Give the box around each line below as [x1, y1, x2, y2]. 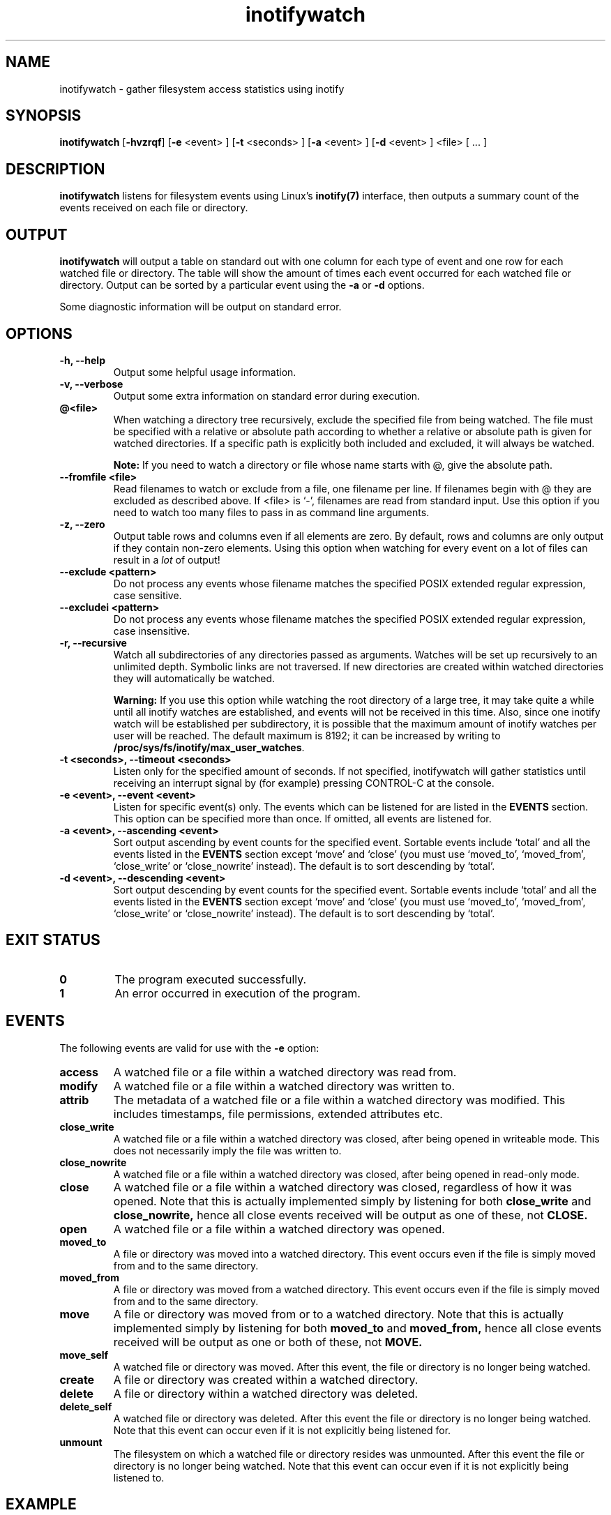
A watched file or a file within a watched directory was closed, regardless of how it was [113, 1179, 572, 1194]
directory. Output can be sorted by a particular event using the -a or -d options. [59, 279, 425, 292]
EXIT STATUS [6, 931, 100, 949]
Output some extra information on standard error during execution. [113, 389, 421, 402]
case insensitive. [113, 624, 190, 637]
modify [59, 1078, 98, 1093]
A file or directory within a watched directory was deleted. [113, 1386, 418, 1401]
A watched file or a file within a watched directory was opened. [113, 1221, 445, 1236]
